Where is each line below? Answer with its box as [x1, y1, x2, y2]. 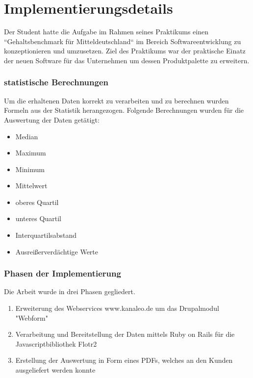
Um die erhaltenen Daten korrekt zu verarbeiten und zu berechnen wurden [4, 95, 229, 105]
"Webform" [15, 312, 48, 323]
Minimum [15, 164, 45, 174]
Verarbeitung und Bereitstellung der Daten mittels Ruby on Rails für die [15, 329, 235, 339]
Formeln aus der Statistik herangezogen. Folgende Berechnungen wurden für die [4, 105, 244, 115]
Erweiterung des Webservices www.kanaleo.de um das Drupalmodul [15, 303, 219, 313]
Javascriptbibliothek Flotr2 [15, 338, 97, 349]
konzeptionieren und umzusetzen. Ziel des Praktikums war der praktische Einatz [4, 46, 246, 56]
